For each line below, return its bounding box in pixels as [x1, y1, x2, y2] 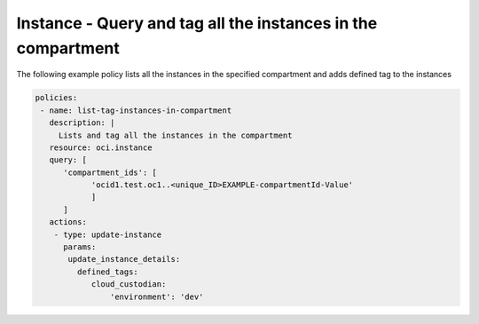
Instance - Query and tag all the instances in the [16, 13, 378, 33]
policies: [35, 93, 78, 103]
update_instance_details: [67, 254, 181, 265]
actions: [49, 217, 88, 227]
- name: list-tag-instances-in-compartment [40, 105, 232, 115]
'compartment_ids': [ [63, 167, 157, 178]
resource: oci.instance [49, 142, 153, 153]
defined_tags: [76, 266, 139, 277]
